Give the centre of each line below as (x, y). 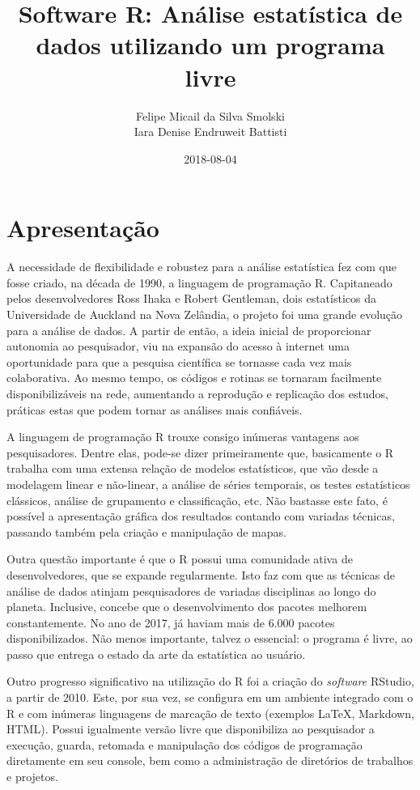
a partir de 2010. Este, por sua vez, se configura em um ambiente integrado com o (210, 697)
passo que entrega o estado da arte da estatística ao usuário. (156, 654)
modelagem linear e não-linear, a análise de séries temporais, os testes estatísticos (208, 484)
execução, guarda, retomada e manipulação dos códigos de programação (185, 744)
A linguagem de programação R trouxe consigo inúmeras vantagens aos (183, 437)
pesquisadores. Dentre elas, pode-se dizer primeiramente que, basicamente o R (200, 452)
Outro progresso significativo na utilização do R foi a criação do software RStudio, (210, 681)
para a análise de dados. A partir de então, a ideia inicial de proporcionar (189, 330)
